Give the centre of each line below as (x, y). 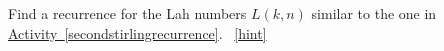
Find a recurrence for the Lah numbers (127, 13)
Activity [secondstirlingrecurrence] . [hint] (137, 32)
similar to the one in (374, 13)
